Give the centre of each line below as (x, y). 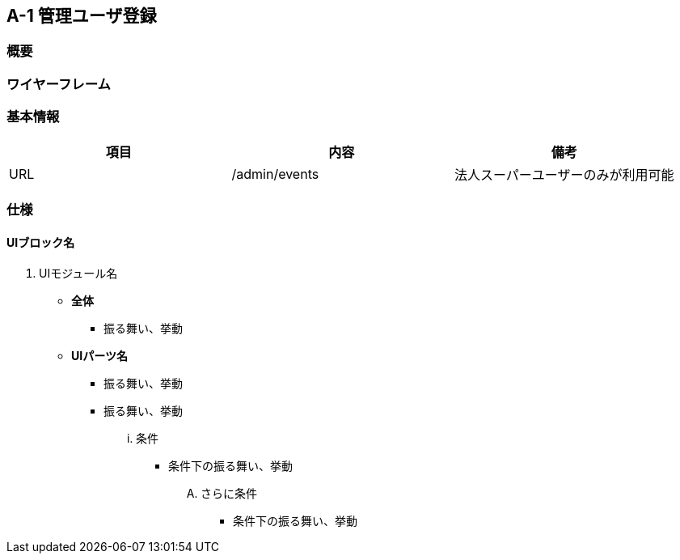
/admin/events (275, 174)
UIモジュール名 (78, 274)
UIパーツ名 (99, 356)
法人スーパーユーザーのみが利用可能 (564, 174)
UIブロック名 (41, 242)
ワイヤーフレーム (59, 84)
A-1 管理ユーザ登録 (82, 16)
